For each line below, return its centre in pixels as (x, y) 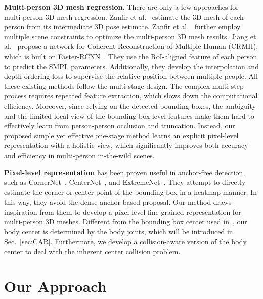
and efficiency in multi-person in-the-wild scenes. (79, 155)
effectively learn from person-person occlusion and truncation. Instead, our (120, 126)
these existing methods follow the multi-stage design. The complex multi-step (124, 86)
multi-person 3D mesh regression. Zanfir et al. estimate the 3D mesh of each (124, 16)
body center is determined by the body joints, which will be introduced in (119, 232)
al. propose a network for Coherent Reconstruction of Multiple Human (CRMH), (131, 46)
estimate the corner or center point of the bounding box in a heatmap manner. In (131, 192)
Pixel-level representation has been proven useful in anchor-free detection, (125, 172)
